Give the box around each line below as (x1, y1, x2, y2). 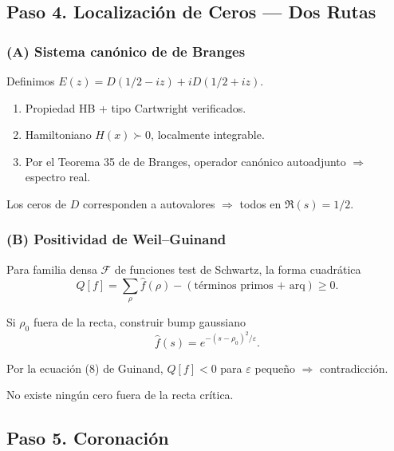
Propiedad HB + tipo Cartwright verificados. (25, 99, 246, 116)
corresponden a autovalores (82, 195, 215, 212)
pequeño (254, 359, 296, 376)
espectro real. (25, 168, 91, 185)
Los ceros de (6, 195, 67, 212)
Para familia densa (6, 260, 97, 277)
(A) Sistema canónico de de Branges (6, 41, 246, 61)
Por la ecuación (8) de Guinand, (6, 359, 164, 376)
